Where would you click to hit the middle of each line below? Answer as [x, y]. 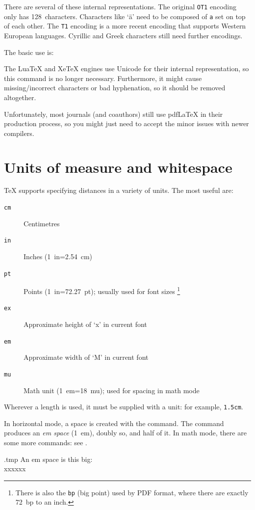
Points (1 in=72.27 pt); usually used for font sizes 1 [102, 290]
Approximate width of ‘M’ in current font [86, 357]
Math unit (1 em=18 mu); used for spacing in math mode [112, 390]
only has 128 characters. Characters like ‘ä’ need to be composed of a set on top [125, 16]
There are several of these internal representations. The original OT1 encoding [120, 6]
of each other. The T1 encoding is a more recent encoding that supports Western [125, 26]
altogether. [20, 97]
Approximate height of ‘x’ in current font [85, 324]
